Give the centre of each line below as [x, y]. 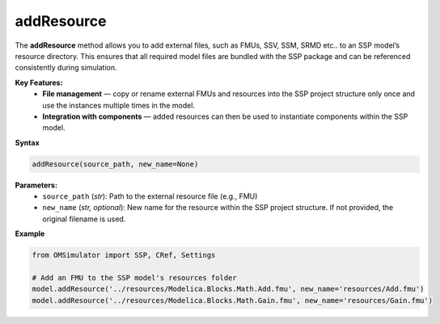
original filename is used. [84, 219]
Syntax [27, 142]
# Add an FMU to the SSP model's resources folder [135, 278]
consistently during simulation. [66, 68]
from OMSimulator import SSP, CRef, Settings [124, 255]
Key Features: [39, 82]
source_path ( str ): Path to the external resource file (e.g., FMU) [150, 196]
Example [30, 234]
